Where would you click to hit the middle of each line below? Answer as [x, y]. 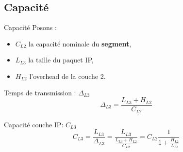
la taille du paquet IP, [61, 60]
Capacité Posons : [30, 27]
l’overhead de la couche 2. [67, 76]
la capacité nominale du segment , [80, 43]
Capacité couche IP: [34, 124]
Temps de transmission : [40, 92]
